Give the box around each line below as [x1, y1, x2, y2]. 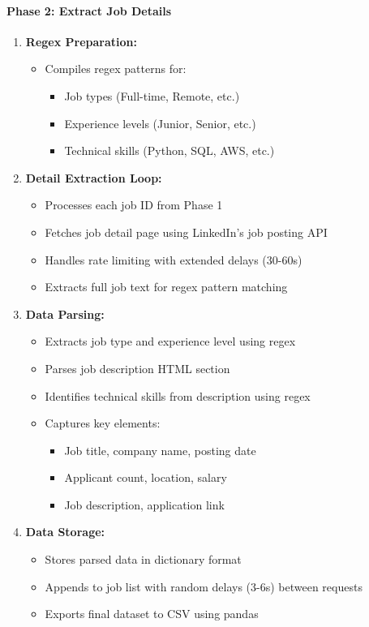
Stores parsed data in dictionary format [45, 551, 242, 568]
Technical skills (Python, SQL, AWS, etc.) [64, 142, 275, 159]
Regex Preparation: [25, 32, 137, 49]
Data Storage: [25, 523, 105, 540]
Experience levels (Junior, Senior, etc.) [64, 114, 256, 131]
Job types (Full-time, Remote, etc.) [64, 87, 240, 104]
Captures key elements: [45, 414, 161, 432]
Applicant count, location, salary [64, 469, 227, 486]
